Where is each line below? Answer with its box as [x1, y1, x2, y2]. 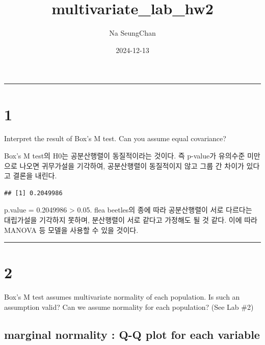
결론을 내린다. [13, 170, 57, 181]
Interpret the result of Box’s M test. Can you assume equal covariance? [4, 133, 226, 144]
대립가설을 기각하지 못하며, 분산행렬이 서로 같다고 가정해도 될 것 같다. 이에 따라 [4, 215, 257, 225]
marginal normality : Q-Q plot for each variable [4, 326, 260, 342]
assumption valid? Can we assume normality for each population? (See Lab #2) [4, 301, 254, 312]
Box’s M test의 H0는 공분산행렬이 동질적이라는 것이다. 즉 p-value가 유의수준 [4, 150, 245, 161]
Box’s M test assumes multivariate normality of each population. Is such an [4, 291, 240, 302]
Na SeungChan [109, 28, 156, 38]
